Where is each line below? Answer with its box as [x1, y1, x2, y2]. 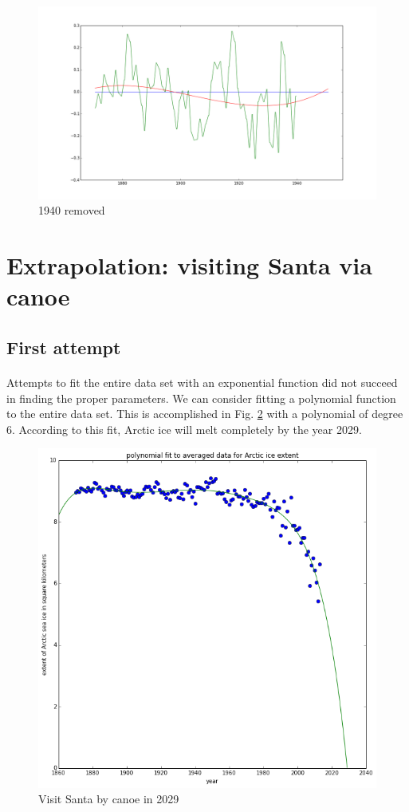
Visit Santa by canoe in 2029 [38, 790, 179, 807]
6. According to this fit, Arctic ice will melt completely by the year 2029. [6, 420, 362, 437]
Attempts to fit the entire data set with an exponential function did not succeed [6, 373, 398, 390]
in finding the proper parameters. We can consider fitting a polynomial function [6, 389, 396, 406]
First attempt [6, 334, 121, 359]
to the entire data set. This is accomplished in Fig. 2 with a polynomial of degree [6, 405, 403, 422]
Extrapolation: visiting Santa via [6, 249, 372, 282]
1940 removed [38, 202, 105, 219]
